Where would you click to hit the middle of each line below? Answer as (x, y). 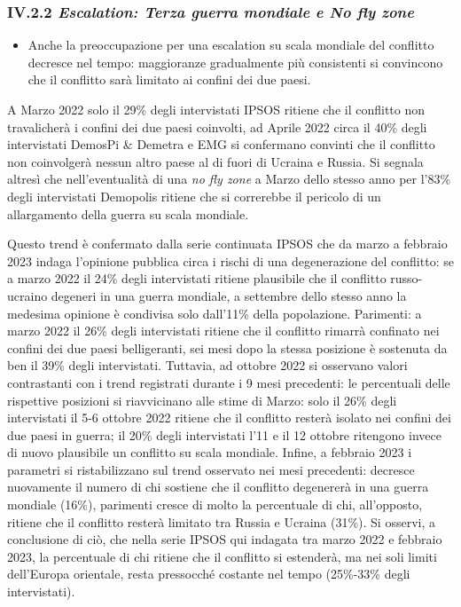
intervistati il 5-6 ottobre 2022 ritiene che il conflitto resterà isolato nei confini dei (229, 418)
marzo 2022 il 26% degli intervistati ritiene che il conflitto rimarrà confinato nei (223, 331)
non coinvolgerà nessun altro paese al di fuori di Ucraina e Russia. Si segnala (215, 161)
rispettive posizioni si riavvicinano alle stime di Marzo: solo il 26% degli (202, 400)
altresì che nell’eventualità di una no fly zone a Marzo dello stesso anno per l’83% (229, 179)
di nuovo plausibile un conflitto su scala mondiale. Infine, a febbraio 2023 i (210, 452)
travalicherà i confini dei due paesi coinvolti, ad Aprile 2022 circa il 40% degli (217, 126)
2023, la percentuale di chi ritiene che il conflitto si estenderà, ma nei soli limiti (222, 556)
